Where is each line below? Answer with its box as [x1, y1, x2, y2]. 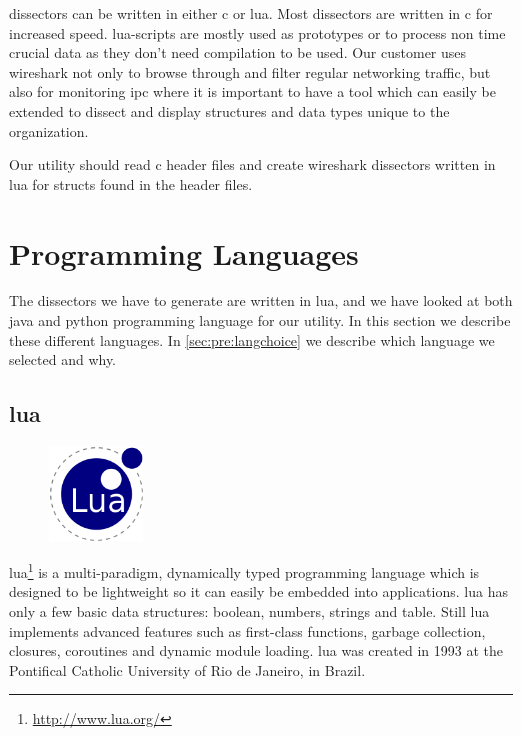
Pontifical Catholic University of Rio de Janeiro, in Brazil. [9, 659, 366, 680]
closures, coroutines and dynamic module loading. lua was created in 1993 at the [9, 640, 503, 661]
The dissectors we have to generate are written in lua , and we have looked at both [9, 290, 513, 311]
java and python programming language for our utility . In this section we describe [9, 310, 511, 331]
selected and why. [9, 349, 117, 370]
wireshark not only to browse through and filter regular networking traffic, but [9, 61, 491, 82]
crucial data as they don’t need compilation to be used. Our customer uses [9, 42, 467, 63]
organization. [9, 120, 89, 141]
